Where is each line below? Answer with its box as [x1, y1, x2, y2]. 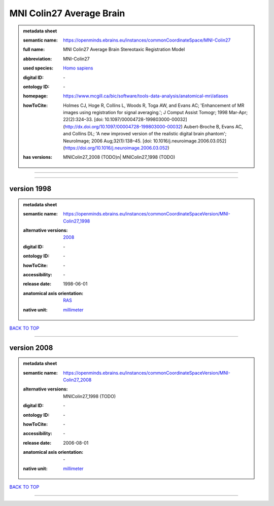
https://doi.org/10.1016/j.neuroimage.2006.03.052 [64, 145, 168, 151]
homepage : [23, 93, 48, 99]
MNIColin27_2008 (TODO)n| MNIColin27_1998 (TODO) [63, 154, 176, 160]
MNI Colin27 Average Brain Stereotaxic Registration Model [63, 46, 185, 53]
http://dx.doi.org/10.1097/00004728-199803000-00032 [64, 123, 181, 129]
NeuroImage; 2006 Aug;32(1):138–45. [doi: [63, 137, 152, 144]
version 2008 [9, 343, 53, 352]
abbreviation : [23, 56, 52, 62]
